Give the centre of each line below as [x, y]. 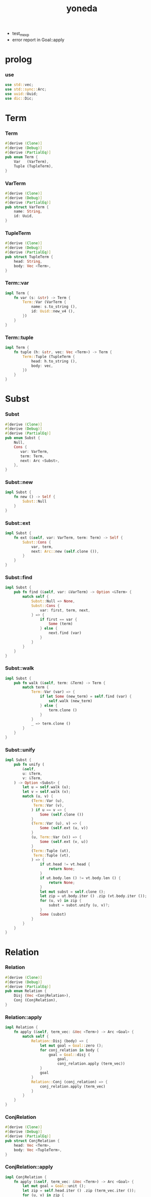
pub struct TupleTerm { [29, 257]
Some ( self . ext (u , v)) [64, 828]
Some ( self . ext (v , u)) [64, 841]
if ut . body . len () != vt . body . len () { [80, 878]
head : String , [28, 261]
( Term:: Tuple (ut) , [51, 851]
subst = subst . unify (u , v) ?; [79, 905]
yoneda [82, 9]
